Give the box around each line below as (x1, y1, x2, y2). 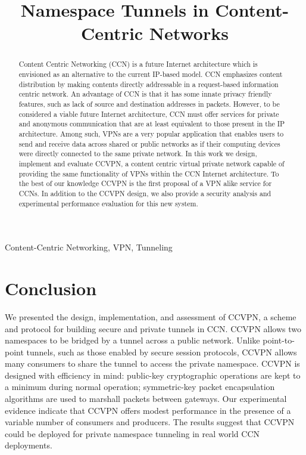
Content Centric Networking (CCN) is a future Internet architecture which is (18, 59, 258, 69)
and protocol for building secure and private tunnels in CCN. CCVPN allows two (5, 322, 301, 335)
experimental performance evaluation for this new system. (18, 198, 198, 208)
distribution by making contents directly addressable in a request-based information (18, 79, 279, 89)
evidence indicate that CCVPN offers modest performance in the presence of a (5, 404, 291, 416)
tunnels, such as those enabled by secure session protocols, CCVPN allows (26, 345, 297, 358)
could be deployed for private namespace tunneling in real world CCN (5, 427, 260, 439)
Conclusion (5, 276, 97, 300)
